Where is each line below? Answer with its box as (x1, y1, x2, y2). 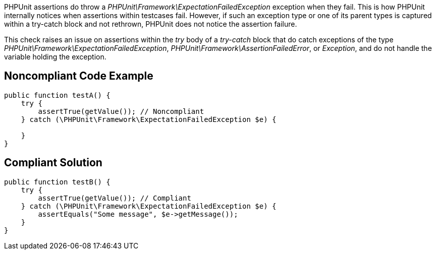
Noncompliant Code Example (4, 70, 153, 83)
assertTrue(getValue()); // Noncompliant (38, 107, 204, 115)
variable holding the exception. (4, 52, 106, 61)
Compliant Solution (4, 156, 102, 169)
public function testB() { (4, 177, 111, 186)
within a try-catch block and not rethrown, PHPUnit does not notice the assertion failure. (4, 20, 297, 28)
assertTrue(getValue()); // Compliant (38, 194, 191, 202)
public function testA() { (4, 91, 111, 99)
